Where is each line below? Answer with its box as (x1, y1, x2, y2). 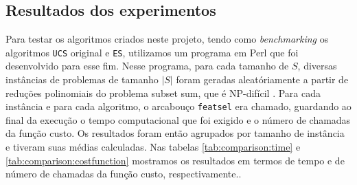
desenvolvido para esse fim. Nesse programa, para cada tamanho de (5, 58, 289, 73)
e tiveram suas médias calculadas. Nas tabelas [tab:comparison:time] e (5, 140, 301, 154)
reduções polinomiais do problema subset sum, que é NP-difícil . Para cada (5, 85, 321, 100)
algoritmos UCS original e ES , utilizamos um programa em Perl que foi (5, 45, 299, 59)
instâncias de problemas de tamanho (5, 72, 159, 87)
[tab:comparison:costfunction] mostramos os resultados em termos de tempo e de (5, 153, 345, 167)
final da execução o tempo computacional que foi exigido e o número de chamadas (5, 112, 351, 127)
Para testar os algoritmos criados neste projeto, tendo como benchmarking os (5, 32, 329, 46)
